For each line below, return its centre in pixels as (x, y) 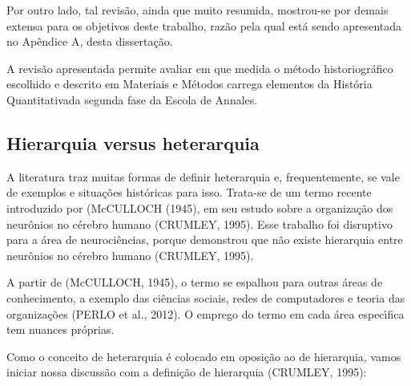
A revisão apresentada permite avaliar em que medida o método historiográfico (200, 68)
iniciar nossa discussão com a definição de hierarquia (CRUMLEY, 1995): (187, 372)
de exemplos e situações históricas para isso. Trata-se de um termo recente (189, 192)
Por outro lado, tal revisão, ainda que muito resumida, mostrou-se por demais (197, 10)
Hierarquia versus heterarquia (133, 142)
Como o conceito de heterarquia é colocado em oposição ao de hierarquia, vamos (204, 356)
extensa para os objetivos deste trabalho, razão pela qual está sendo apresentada (204, 25)
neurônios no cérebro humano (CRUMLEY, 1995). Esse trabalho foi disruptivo (199, 223)
